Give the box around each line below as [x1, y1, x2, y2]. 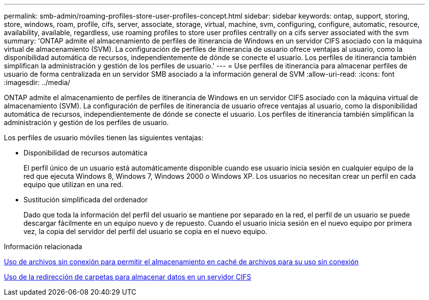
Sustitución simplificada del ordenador [24, 195, 148, 204]
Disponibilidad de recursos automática [24, 149, 147, 157]
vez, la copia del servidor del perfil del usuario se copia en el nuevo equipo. [24, 227, 267, 236]
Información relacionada [4, 242, 82, 251]
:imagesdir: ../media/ [4, 78, 71, 86]
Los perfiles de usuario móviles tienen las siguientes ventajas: [4, 133, 204, 142]
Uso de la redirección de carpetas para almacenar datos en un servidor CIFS [4, 273, 251, 281]
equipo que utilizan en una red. [24, 180, 123, 189]
